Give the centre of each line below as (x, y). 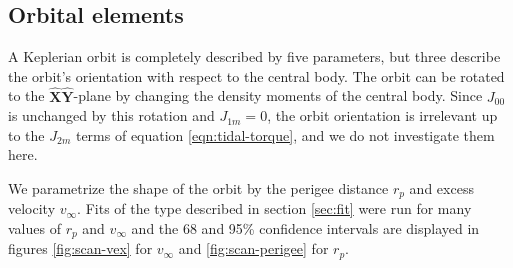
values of (34, 228)
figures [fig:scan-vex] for (80, 248)
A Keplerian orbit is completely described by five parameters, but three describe (254, 56)
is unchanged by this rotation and (111, 115)
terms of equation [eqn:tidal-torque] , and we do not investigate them (285, 134)
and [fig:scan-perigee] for (253, 248)
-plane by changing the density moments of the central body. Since (278, 95)
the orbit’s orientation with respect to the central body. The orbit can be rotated (256, 75)
